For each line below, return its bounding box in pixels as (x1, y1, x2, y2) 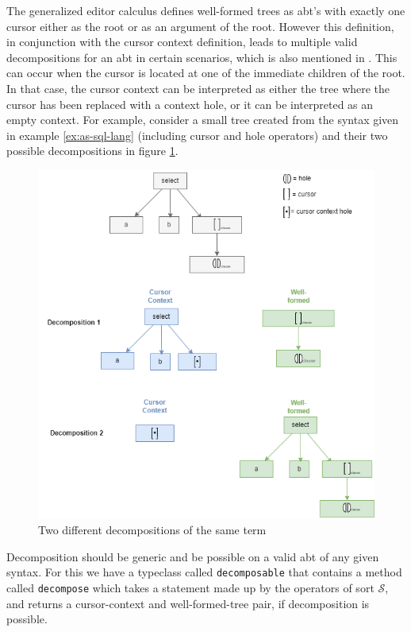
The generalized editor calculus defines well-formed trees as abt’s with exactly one (6, 2, 405, 18)
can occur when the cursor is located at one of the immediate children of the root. (6, 64, 405, 81)
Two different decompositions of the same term (38, 521, 267, 538)
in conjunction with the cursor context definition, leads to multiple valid (6, 33, 358, 50)
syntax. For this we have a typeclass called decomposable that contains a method (6, 564, 402, 580)
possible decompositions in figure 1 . (6, 142, 179, 159)
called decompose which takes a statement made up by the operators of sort (6, 579, 375, 595)
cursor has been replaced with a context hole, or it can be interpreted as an (6, 95, 374, 112)
